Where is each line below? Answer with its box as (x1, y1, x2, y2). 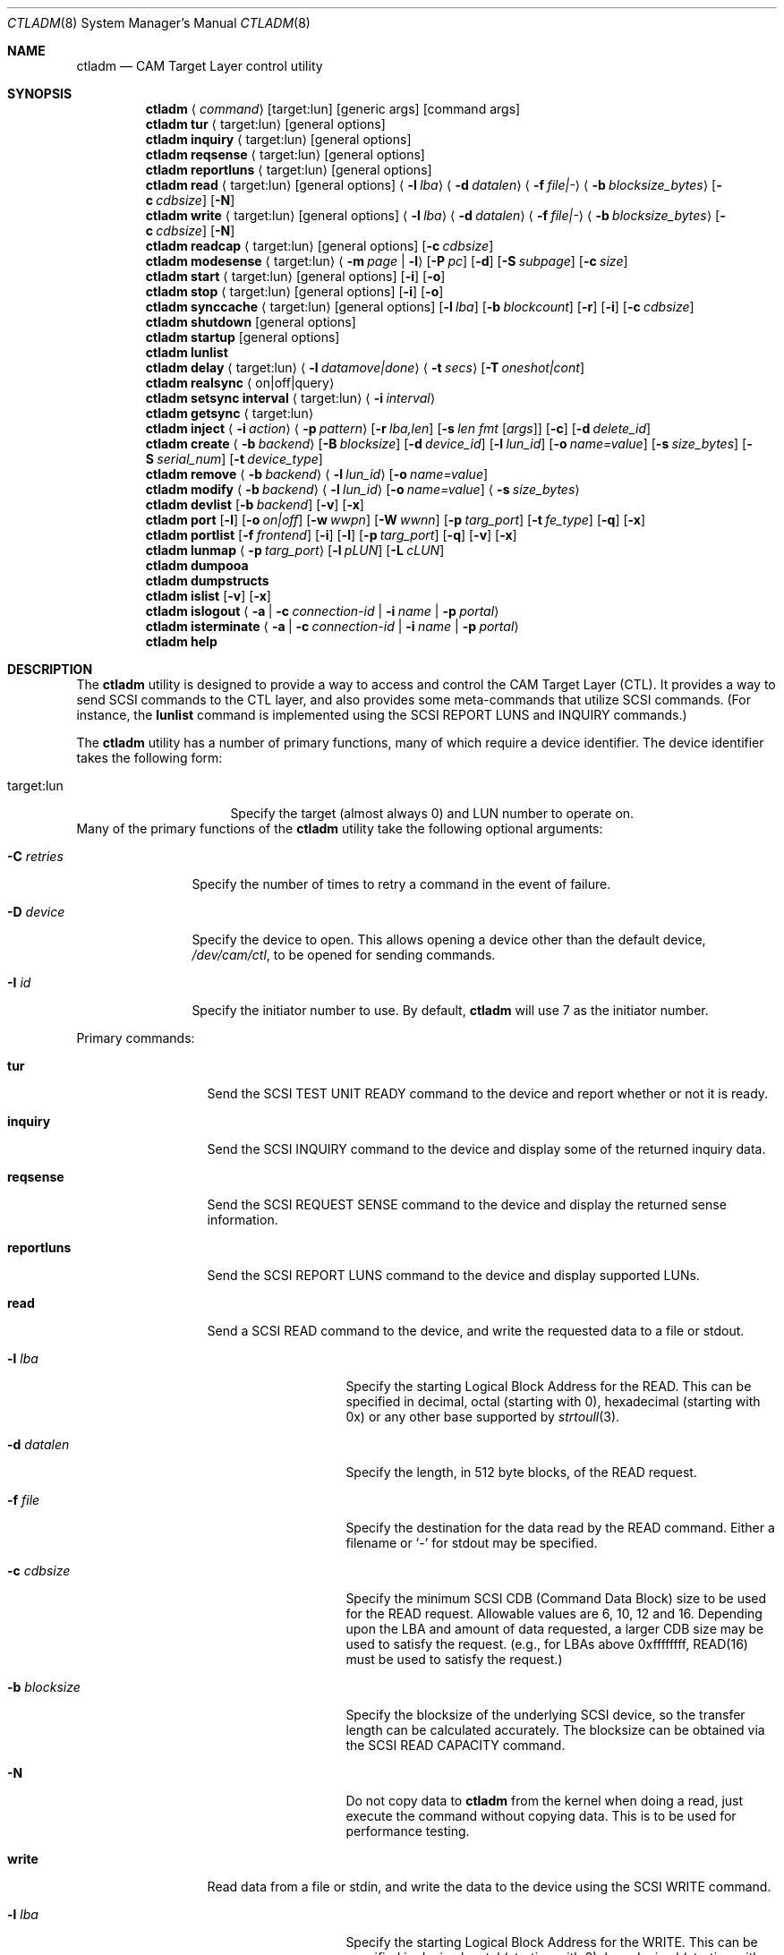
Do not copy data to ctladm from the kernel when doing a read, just (345, 1793, 744, 1808)
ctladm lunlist (145, 345, 228, 360)
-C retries (7, 849, 64, 864)
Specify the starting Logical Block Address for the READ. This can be (345, 1379, 752, 1394)
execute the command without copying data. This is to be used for (345, 1808, 737, 1823)
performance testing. (345, 1823, 470, 1839)
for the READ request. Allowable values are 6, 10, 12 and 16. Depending (345, 1606, 763, 1621)
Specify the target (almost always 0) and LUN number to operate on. (230, 806, 635, 821)
